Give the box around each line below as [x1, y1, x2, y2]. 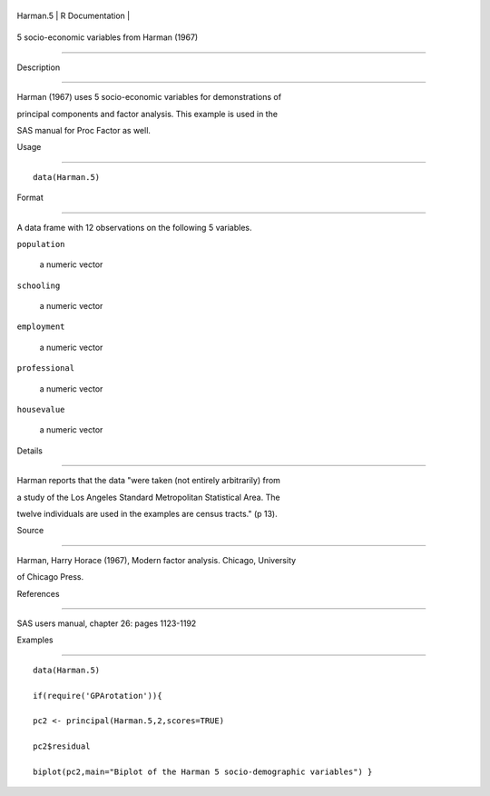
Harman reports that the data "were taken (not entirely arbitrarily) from [16, 475, 281, 486]
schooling [16, 280, 61, 291]
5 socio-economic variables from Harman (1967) [16, 32, 199, 43]
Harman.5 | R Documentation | [16, 10, 131, 21]
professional [16, 363, 75, 373]
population [16, 239, 65, 249]
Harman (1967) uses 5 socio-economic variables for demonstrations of [16, 92, 281, 103]
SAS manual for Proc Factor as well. [16, 124, 152, 135]
